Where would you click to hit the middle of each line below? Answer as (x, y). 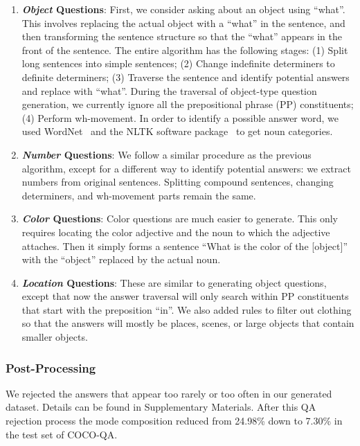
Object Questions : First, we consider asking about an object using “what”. (183, 9)
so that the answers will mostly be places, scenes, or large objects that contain (188, 323)
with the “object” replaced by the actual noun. (121, 259)
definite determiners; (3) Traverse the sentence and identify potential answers (186, 77)
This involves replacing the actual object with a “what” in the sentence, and (183, 23)
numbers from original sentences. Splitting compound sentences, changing (178, 182)
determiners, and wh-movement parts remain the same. (139, 195)
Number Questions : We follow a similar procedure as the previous (166, 154)
